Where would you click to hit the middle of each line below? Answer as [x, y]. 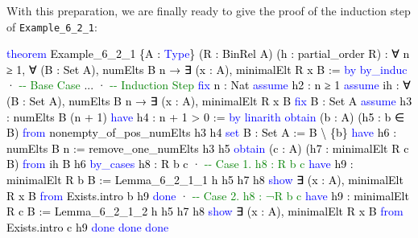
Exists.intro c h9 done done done [88, 226]
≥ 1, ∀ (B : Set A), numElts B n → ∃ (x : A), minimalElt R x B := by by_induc [207, 69]
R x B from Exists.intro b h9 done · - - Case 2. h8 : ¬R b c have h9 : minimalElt [208, 195]
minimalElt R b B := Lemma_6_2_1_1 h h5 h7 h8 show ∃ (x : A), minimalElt [205, 179]
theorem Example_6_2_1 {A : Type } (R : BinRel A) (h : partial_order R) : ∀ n [208, 53]
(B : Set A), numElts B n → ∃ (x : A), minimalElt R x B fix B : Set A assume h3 [209, 101]
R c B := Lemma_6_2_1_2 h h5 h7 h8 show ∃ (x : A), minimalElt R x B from [205, 211]
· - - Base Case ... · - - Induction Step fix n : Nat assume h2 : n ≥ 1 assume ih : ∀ [209, 85]
